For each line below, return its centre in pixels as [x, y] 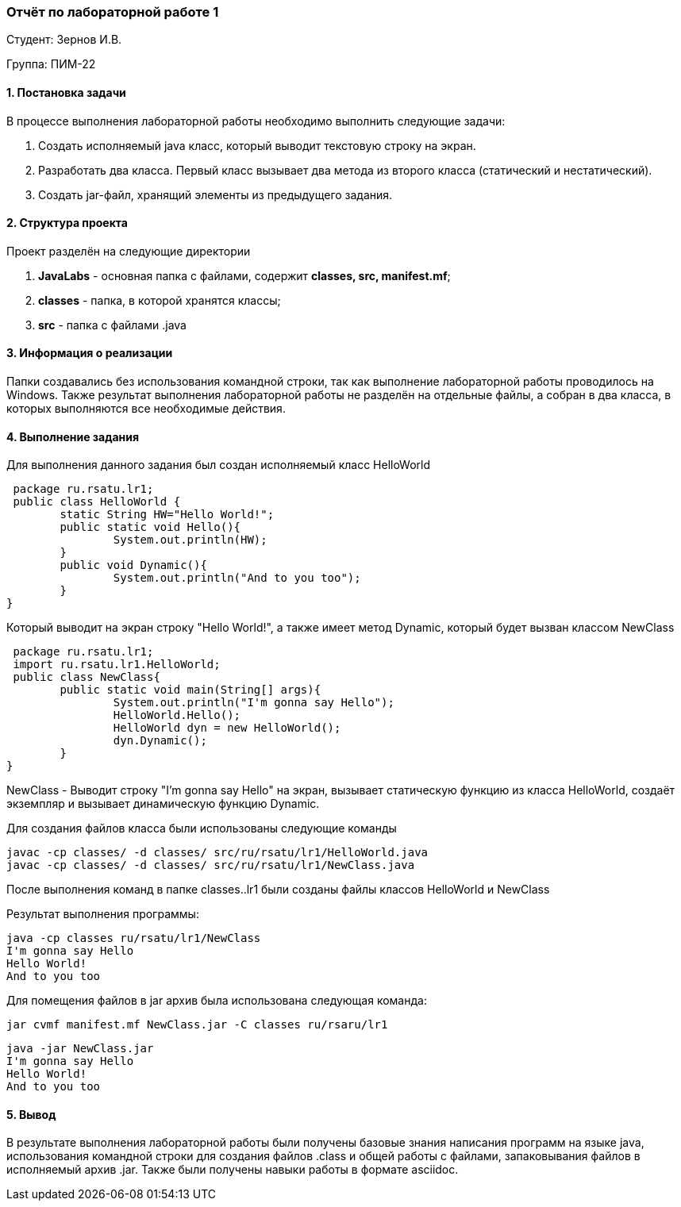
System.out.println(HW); [190, 540]
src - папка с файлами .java [112, 325]
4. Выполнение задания [73, 436]
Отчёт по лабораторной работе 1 [113, 12]
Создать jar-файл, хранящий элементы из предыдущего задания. [215, 194]
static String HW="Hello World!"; [167, 515]
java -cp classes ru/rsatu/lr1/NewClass [134, 938]
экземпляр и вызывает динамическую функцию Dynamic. [163, 804]
